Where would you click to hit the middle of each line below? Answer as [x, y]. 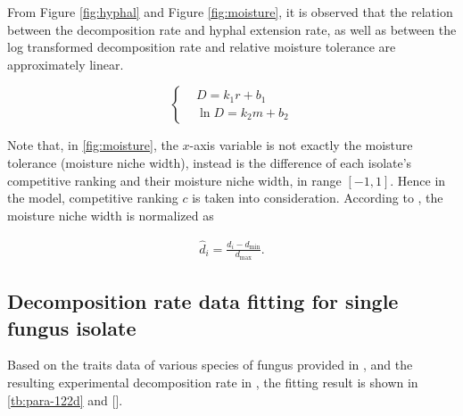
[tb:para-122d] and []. [65, 399]
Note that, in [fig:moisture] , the [93, 145]
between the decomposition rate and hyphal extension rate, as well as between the [232, 29]
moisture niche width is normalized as [111, 215]
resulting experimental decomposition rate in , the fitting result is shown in [213, 383]
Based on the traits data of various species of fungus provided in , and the [210, 365]
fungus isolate [72, 327]
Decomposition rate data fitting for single [203, 301]
